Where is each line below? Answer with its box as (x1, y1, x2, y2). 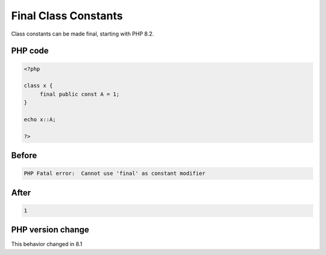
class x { (24, 82, 53, 89)
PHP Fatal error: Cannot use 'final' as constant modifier (24, 170, 206, 177)
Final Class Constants (11, 9, 123, 22)
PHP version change (11, 225, 90, 235)
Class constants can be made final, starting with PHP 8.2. (11, 30, 154, 37)
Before (11, 151, 37, 161)
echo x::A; (24, 116, 56, 123)
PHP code (11, 46, 49, 56)
